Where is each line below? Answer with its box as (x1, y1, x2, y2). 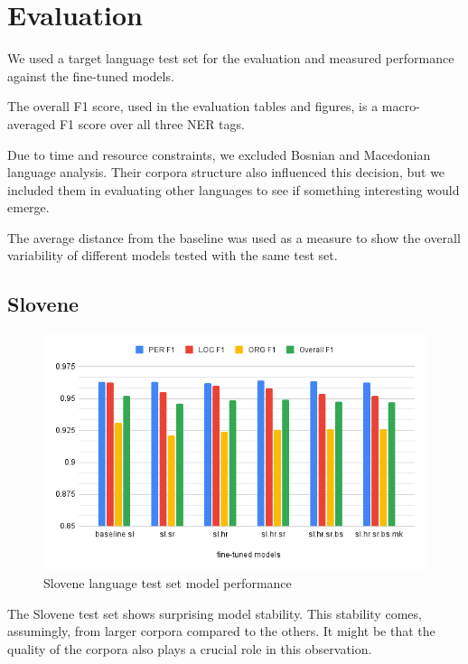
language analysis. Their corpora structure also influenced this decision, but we (7, 163, 445, 182)
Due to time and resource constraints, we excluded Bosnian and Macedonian (7, 145, 431, 164)
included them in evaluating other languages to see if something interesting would (7, 180, 460, 199)
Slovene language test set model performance (43, 574, 292, 593)
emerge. (7, 198, 50, 217)
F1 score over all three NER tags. (59, 114, 245, 133)
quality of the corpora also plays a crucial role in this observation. (7, 639, 372, 658)
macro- (381, 97, 420, 116)
